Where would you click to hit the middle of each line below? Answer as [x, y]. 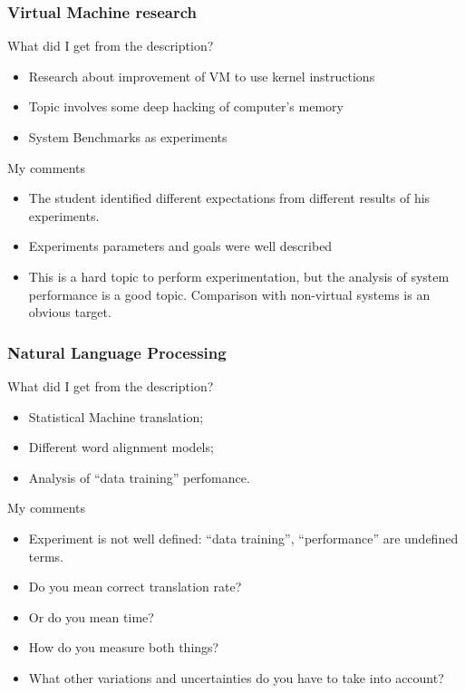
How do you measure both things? [124, 647]
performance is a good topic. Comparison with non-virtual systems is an [229, 294]
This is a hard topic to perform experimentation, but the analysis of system [239, 276]
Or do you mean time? [91, 616]
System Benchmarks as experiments [128, 137]
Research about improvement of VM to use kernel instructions [202, 76]
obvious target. [70, 312]
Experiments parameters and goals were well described [180, 246]
